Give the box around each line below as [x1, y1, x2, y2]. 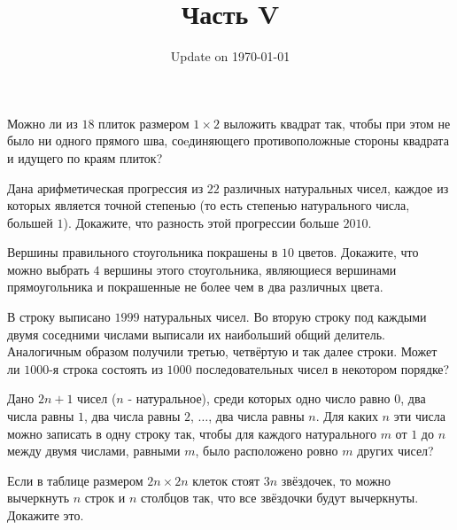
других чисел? [357, 441, 434, 460]
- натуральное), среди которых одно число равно [128, 389, 391, 408]
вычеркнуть [7, 488, 70, 507]
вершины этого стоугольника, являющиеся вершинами [104, 260, 397, 278]
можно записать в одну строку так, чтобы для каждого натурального [7, 424, 376, 442]
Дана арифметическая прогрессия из [7, 178, 204, 197]
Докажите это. [7, 506, 84, 524]
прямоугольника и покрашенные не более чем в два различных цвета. [7, 277, 383, 296]
